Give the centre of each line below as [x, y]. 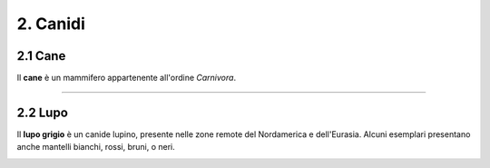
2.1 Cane [41, 56]
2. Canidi [51, 24]
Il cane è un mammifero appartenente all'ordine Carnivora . [126, 78]
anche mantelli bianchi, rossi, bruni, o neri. [96, 147]
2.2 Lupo [42, 112]
